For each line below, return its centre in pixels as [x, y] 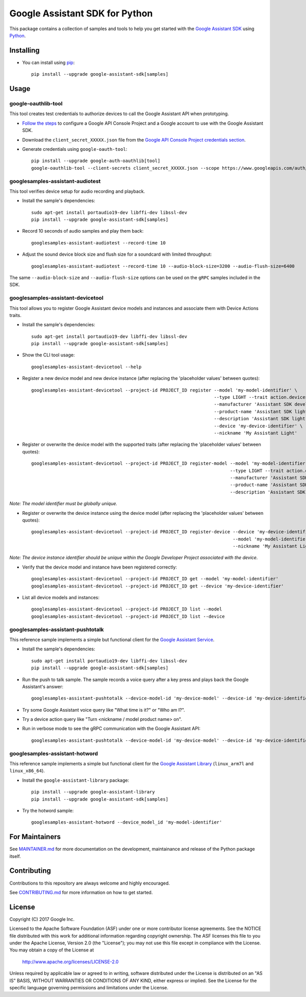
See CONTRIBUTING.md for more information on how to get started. [81, 892]
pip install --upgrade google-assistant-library [93, 792]
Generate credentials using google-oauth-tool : [75, 149]
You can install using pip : [48, 62]
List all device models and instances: [61, 598]
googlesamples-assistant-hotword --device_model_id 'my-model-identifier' [127, 822]
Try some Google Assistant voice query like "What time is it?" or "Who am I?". [104, 710]
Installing [25, 50]
